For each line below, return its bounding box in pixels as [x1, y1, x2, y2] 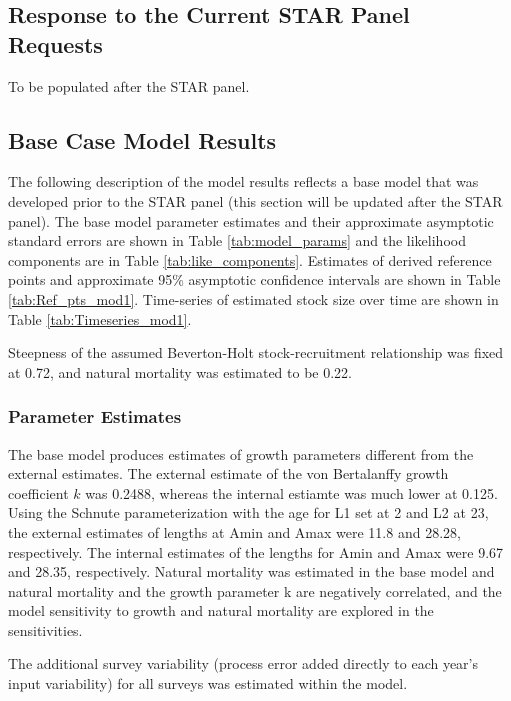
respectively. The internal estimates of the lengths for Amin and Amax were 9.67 [8, 541, 504, 562]
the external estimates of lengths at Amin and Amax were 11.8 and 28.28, [8, 521, 461, 542]
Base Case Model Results [8, 124, 277, 155]
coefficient [8, 482, 69, 503]
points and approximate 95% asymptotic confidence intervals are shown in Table [8, 269, 501, 290]
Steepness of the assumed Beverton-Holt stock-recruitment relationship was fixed [8, 342, 504, 363]
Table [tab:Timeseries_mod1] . [8, 308, 192, 329]
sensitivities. [8, 619, 83, 640]
